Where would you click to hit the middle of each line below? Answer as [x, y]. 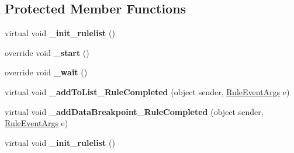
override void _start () [47, 52]
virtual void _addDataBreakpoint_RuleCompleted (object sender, [134, 111]
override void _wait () [46, 72]
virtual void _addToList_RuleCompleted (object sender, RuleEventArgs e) [147, 91]
